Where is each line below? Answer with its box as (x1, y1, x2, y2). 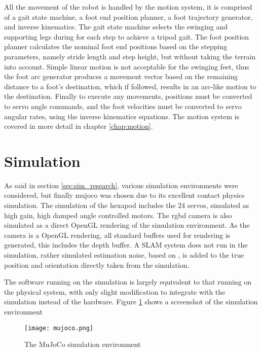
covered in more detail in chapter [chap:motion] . (4, 121, 153, 131)
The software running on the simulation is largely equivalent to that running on (4, 276, 252, 287)
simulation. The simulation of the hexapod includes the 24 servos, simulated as (4, 200, 249, 210)
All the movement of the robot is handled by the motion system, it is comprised (4, 2, 252, 12)
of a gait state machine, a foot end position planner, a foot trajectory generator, (4, 11, 253, 22)
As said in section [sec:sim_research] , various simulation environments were (4, 180, 238, 190)
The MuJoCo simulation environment (24, 339, 141, 349)
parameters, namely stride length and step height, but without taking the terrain (4, 51, 256, 61)
